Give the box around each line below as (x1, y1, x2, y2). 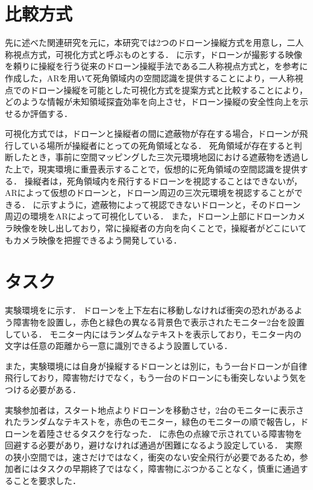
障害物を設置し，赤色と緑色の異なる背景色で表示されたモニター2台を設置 (13, 315, 305, 328)
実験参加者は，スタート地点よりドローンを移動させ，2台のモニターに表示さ (5, 403, 305, 416)
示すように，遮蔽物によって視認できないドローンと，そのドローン (41, 198, 301, 210)
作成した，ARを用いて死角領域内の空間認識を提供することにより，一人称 (5, 71, 295, 84)
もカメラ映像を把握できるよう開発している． (5, 233, 182, 246)
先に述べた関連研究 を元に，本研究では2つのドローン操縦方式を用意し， (5, 36, 287, 49)
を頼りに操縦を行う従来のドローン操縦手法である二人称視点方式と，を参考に (5, 60, 308, 72)
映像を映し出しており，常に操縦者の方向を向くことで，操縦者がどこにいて (13, 222, 307, 234)
